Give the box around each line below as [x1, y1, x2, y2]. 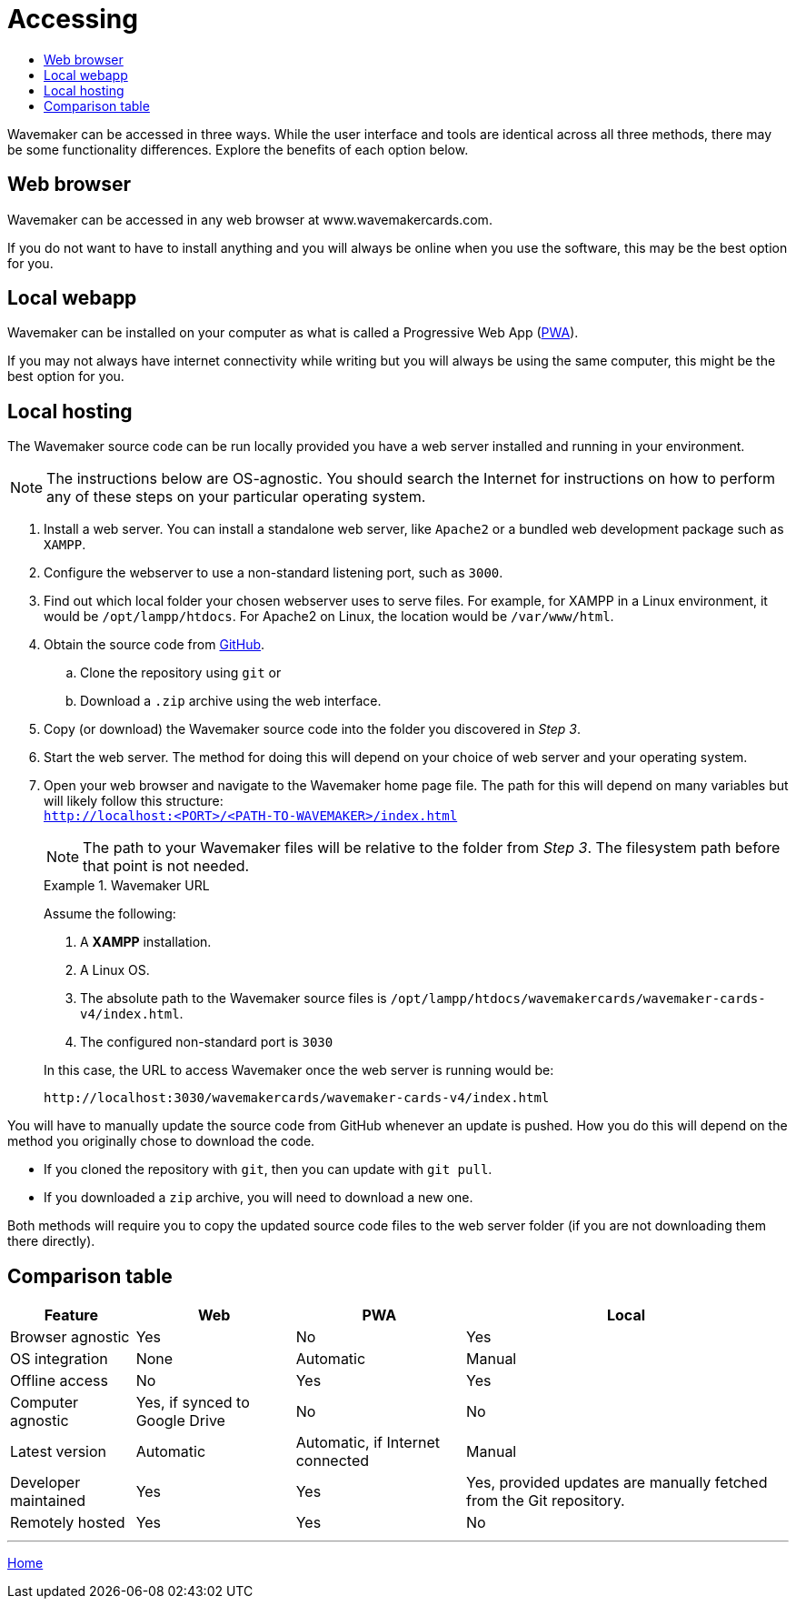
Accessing [7, 4, 138, 35]
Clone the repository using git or [80, 665, 282, 681]
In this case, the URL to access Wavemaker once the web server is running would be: [44, 1062, 554, 1079]
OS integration [10, 1350, 108, 1369]
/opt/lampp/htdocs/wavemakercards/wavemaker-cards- [390, 991, 766, 1007]
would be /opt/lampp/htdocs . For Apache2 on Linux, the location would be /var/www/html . [44, 608, 614, 625]
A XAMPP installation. [80, 934, 212, 950]
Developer [10, 1473, 81, 1492]
